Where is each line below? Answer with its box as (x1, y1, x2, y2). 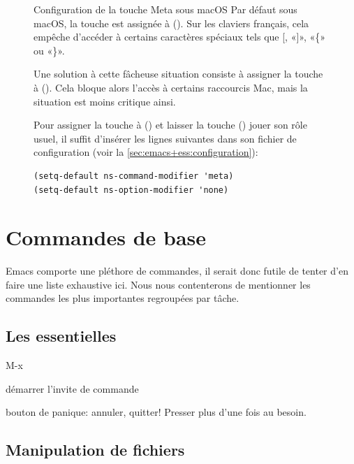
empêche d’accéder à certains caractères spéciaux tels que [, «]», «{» (34, 29, 326, 44)
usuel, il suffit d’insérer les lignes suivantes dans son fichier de (34, 131, 297, 145)
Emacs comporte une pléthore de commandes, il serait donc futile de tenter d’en (6, 263, 348, 278)
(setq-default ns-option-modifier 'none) (34, 184, 229, 195)
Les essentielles (6, 325, 117, 347)
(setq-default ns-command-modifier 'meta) (34, 171, 234, 181)
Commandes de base (6, 223, 207, 252)
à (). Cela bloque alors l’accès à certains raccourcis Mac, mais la (34, 80, 308, 94)
